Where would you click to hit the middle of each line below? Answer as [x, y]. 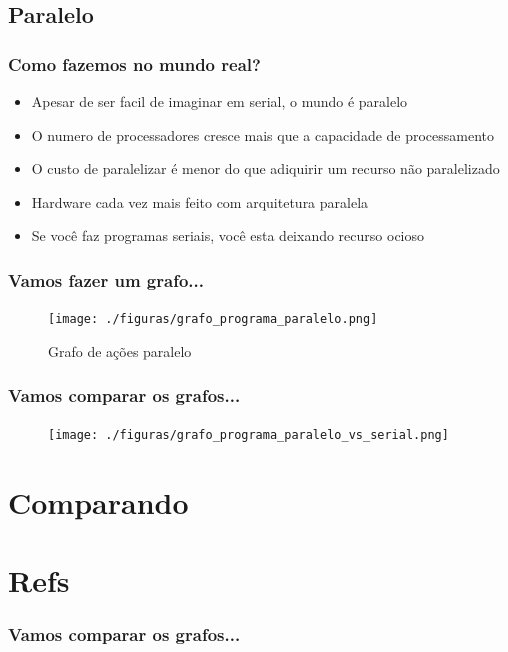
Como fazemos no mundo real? [134, 63]
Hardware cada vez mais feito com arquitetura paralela [200, 201]
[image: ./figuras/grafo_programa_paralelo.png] [213, 319]
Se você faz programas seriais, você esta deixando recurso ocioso [228, 235]
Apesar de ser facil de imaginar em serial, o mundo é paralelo [219, 101]
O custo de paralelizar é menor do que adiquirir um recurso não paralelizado [265, 168]
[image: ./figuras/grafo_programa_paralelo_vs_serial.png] [248, 434]
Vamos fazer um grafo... [106, 279]
